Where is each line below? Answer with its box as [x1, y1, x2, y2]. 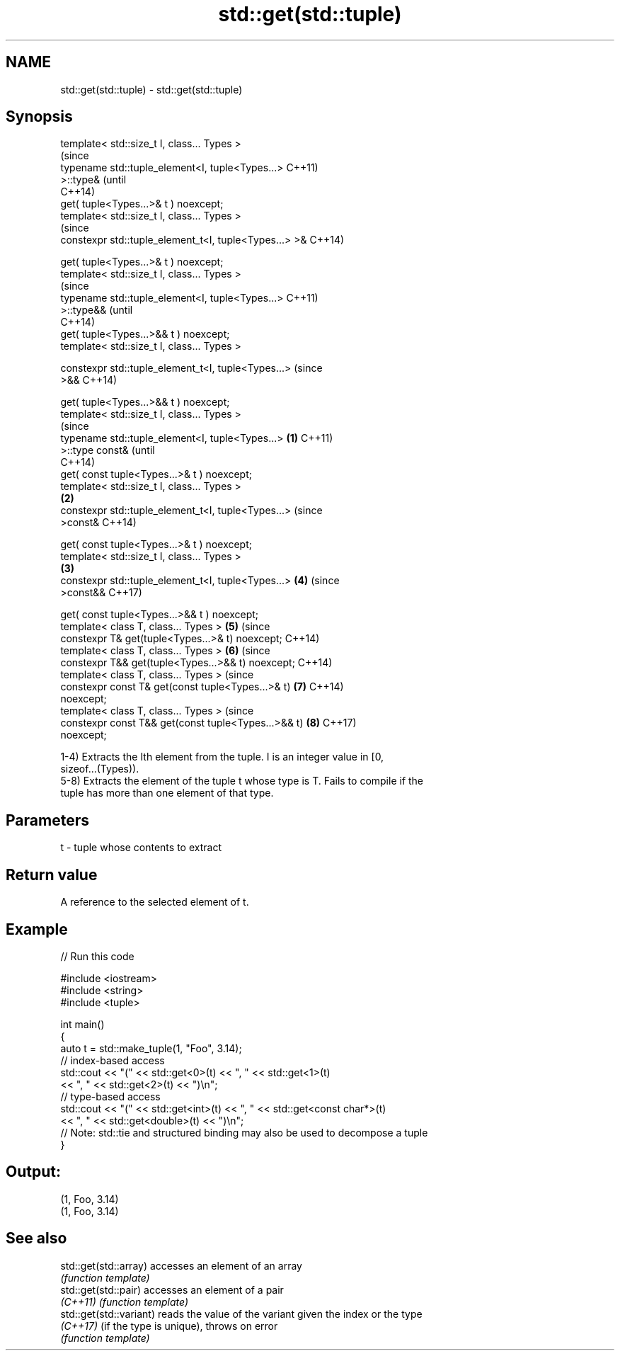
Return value [6, 865, 98, 884]
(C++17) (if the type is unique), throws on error [60, 1319, 278, 1332]
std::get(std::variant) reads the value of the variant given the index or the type [60, 1307, 423, 1320]
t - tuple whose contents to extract [60, 841, 222, 854]
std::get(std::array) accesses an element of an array [60, 1259, 302, 1272]
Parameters [6, 811, 89, 829]
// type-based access [60, 1090, 161, 1103]
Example [6, 920, 68, 938]
